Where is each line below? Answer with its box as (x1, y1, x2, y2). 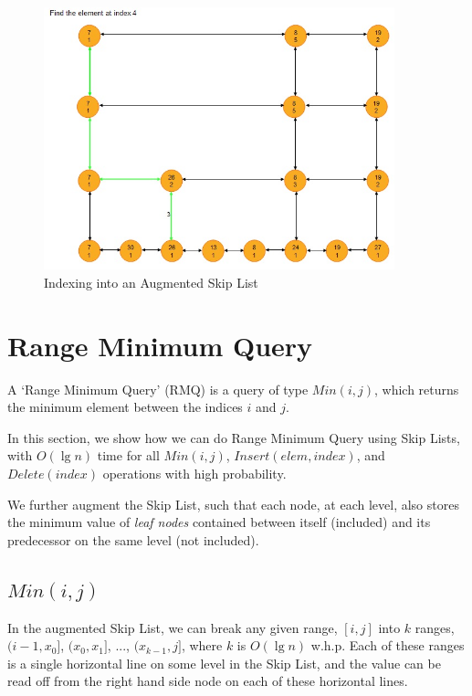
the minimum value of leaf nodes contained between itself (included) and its (7, 512, 431, 532)
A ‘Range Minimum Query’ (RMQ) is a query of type (7, 379, 309, 398)
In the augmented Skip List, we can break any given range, (7, 617, 338, 637)
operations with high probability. (102, 463, 287, 482)
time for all (97, 446, 160, 465)
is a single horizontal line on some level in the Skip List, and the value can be (7, 653, 441, 672)
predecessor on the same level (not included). (7, 530, 259, 549)
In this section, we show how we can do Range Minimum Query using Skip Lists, (7, 427, 460, 447)
